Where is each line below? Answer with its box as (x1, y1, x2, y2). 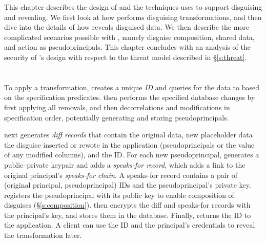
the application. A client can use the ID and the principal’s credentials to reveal (4, 219, 255, 230)
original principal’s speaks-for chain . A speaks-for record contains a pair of (4, 169, 238, 180)
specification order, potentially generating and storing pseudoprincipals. (4, 112, 229, 123)
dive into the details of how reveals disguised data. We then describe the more (4, 22, 250, 32)
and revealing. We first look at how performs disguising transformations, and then (4, 11, 262, 22)
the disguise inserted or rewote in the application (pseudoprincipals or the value (4, 139, 255, 150)
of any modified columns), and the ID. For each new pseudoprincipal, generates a (4, 149, 259, 160)
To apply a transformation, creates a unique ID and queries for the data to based (4, 82, 259, 92)
